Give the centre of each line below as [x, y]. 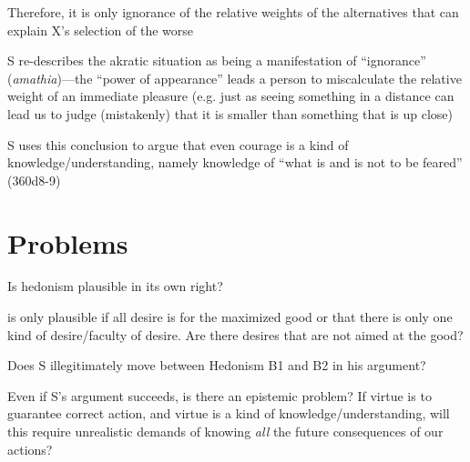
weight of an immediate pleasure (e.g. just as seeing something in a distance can [231, 96]
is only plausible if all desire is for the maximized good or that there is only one [230, 317]
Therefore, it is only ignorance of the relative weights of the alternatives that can [233, 12]
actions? [30, 449]
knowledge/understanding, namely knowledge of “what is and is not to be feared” [235, 162]
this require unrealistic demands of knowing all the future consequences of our [225, 432]
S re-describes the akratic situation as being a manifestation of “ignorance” [217, 60]
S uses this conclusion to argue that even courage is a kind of [178, 144]
